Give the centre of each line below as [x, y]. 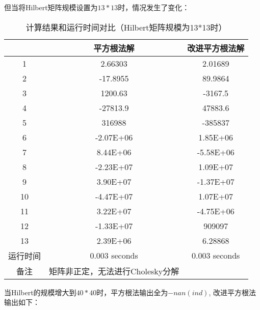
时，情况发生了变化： [154, 7]
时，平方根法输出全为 [132, 292]
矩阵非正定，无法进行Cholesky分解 [114, 271]
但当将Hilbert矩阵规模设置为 [51, 7]
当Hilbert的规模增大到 [40, 292]
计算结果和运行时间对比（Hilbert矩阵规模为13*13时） [126, 27]
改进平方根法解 [216, 48]
